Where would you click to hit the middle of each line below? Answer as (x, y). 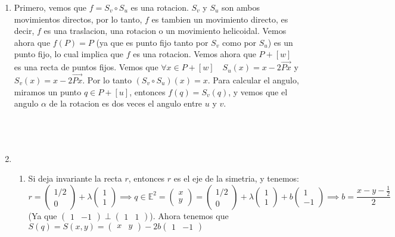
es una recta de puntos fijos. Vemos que (86, 67)
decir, (24, 31)
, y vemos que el (258, 91)
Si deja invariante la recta (75, 178)
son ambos (241, 7)
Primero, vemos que (50, 7)
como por (239, 42)
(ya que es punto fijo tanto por (152, 42)
